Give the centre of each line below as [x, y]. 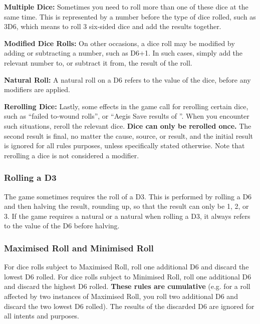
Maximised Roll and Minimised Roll [79, 248]
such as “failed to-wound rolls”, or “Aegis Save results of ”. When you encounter [127, 116]
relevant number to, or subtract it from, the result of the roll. [98, 62]
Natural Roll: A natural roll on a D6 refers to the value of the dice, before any [127, 79]
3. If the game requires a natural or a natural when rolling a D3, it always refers [127, 216]
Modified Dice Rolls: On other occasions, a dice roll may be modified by [119, 43]
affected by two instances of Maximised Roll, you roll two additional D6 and [121, 296]
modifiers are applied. [37, 89]
